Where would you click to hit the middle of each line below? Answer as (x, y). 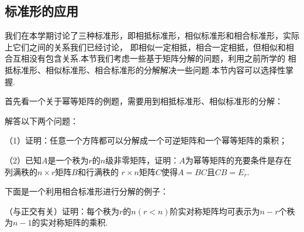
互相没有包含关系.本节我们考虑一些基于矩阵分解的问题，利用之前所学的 (149, 58)
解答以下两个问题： (42, 120)
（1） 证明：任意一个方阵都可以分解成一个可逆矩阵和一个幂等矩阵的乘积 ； (146, 140)
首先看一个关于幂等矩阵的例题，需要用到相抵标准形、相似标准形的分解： (144, 101)
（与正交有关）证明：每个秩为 (62, 211)
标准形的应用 (42, 11)
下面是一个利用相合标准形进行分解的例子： (87, 191)
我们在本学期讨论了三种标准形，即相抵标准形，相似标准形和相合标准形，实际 (152, 35)
